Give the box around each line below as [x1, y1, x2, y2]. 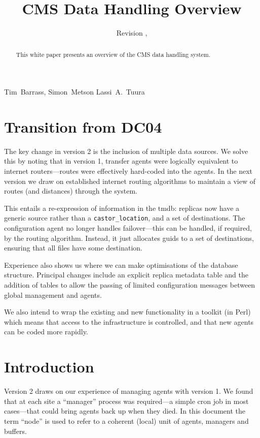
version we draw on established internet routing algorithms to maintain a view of [4, 175, 255, 186]
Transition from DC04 [4, 116, 162, 137]
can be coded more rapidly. [4, 326, 88, 337]
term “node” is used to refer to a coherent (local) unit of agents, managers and [4, 415, 249, 426]
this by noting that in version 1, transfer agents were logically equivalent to [4, 155, 238, 166]
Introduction [4, 356, 94, 377]
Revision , [116, 27, 147, 38]
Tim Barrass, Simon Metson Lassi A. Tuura [4, 86, 145, 97]
